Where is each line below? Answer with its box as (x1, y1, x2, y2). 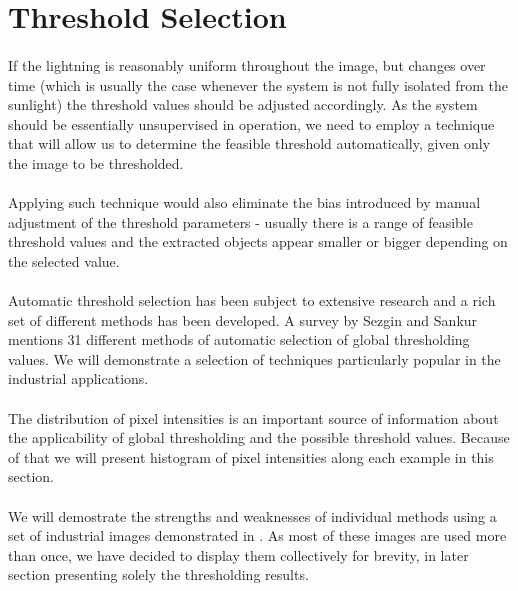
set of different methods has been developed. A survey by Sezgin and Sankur (8, 309, 478, 330)
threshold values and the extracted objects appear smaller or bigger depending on (8, 231, 508, 252)
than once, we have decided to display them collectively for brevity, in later (8, 544, 469, 565)
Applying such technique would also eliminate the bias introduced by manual (8, 192, 481, 213)
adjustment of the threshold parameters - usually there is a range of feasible (8, 211, 473, 232)
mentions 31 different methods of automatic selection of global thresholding (8, 329, 470, 350)
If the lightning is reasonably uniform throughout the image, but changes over (8, 54, 486, 75)
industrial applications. (8, 368, 149, 389)
